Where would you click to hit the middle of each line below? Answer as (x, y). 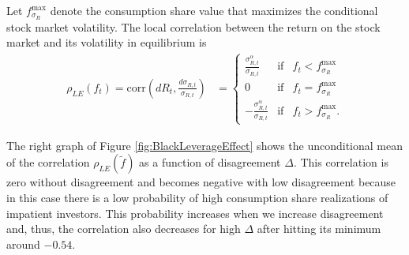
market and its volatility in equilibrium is (107, 42)
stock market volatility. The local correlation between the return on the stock (193, 26)
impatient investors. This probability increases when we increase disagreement (195, 213)
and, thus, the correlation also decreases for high (124, 229)
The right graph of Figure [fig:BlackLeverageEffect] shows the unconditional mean (204, 145)
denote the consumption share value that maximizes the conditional (214, 10)
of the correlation (48, 162)
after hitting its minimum (319, 229)
